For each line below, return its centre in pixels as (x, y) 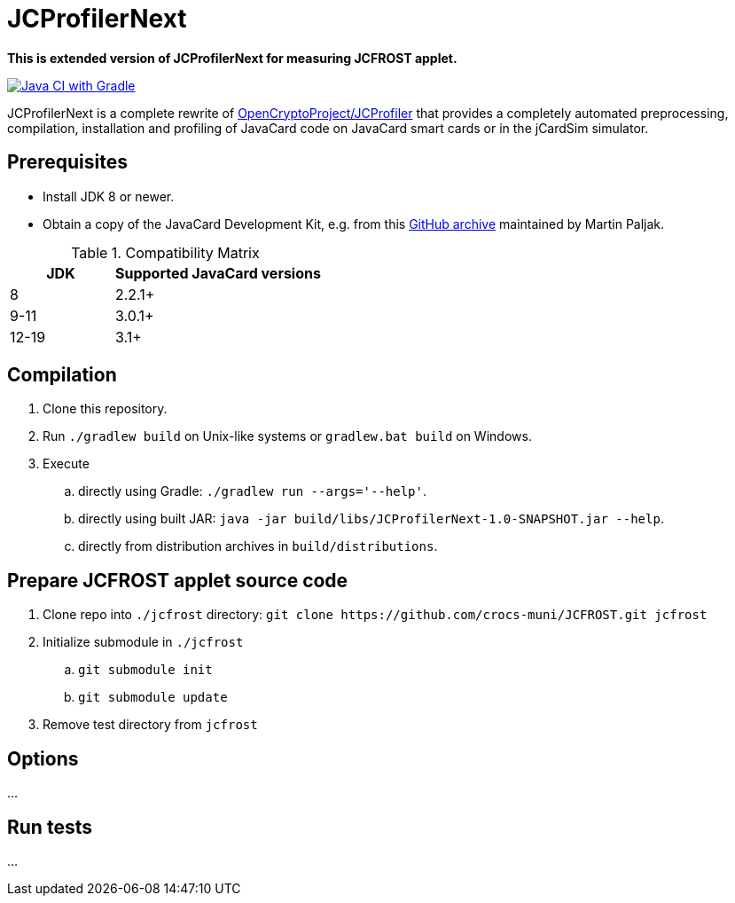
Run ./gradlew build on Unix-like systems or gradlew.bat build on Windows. (287, 436)
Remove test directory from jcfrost (150, 725)
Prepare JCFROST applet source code (178, 580)
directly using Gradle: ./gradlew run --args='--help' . (253, 491)
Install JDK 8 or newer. (109, 196)
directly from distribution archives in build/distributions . (258, 546)
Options (43, 758)
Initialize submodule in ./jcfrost (143, 642)
